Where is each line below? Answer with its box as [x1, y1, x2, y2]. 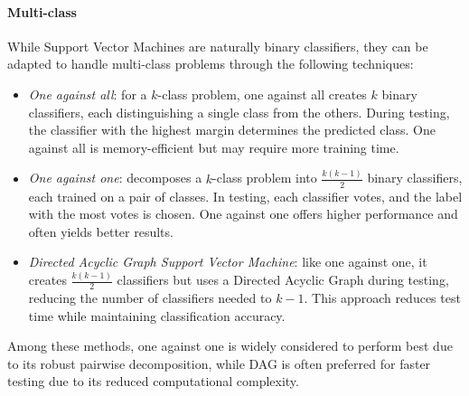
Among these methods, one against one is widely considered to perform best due [7, 336, 453, 355]
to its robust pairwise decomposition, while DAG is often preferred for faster [7, 354, 431, 372]
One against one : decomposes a [28, 168, 202, 187]
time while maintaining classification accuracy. [28, 306, 286, 325]
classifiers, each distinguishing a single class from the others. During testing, [28, 102, 450, 121]
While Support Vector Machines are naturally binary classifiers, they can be [7, 36, 428, 55]
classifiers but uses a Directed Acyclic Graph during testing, [117, 270, 449, 289]
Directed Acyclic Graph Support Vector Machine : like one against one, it [28, 252, 427, 271]
